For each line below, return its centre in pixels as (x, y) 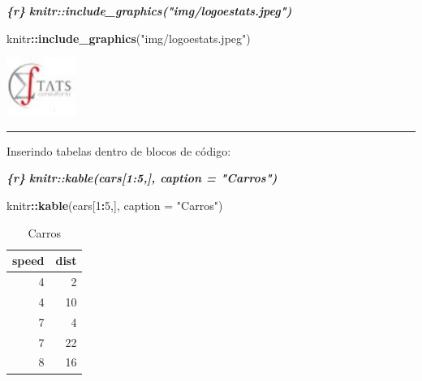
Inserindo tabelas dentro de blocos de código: (119, 150)
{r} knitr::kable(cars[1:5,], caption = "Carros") (142, 178)
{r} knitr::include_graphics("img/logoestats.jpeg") (149, 11)
